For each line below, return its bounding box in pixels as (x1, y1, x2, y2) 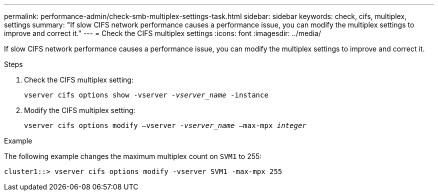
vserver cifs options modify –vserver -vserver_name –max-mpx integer (24, 121, 306, 129)
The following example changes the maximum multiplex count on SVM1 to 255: (4, 152, 262, 160)
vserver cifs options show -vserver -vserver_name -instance (24, 91, 268, 99)
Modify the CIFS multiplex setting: (24, 106, 135, 114)
